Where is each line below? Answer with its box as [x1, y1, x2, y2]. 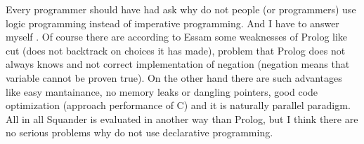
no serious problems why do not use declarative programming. [6, 125, 273, 140]
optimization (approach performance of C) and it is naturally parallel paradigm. [6, 98, 351, 113]
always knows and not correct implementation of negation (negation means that [6, 57, 350, 71]
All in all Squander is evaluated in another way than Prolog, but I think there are [6, 111, 358, 126]
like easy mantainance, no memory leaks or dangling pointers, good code [6, 84, 318, 99]
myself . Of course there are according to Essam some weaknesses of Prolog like [6, 29, 348, 44]
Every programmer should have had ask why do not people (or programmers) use [6, 2, 356, 16]
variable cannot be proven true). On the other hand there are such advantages [6, 70, 342, 85]
